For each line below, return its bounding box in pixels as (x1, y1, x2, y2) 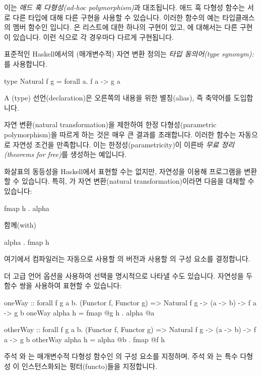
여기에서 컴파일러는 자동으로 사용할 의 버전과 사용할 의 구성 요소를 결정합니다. (4, 253, 250, 264)
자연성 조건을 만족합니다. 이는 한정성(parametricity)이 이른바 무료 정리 (13, 139, 234, 149)
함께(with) (4, 220, 36, 230)
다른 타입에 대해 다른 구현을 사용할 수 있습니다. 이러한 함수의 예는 (13, 12, 220, 22)
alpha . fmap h (4, 236, 49, 247)
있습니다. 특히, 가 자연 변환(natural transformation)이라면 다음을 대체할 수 (22, 176, 254, 186)
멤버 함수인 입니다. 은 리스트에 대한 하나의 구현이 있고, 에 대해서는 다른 (13, 22, 238, 32)
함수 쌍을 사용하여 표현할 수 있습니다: (4, 280, 122, 291)
